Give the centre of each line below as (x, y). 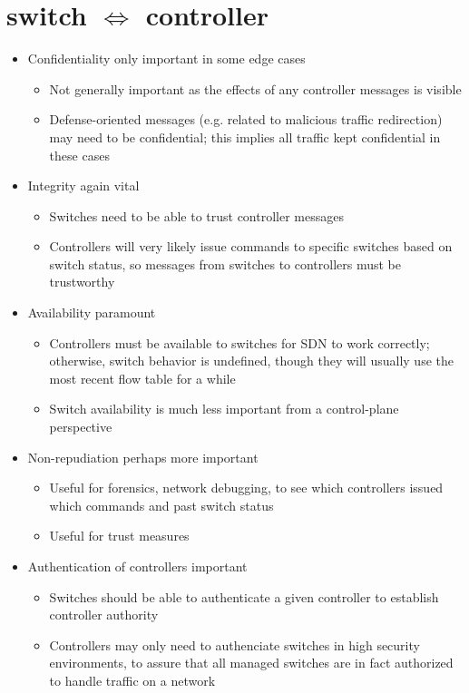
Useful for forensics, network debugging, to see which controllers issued (246, 488)
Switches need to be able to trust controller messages (196, 215)
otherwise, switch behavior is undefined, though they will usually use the (251, 361)
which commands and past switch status (161, 505)
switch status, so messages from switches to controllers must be (225, 264)
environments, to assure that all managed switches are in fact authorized (251, 663)
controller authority (104, 615)
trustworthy (82, 282)
